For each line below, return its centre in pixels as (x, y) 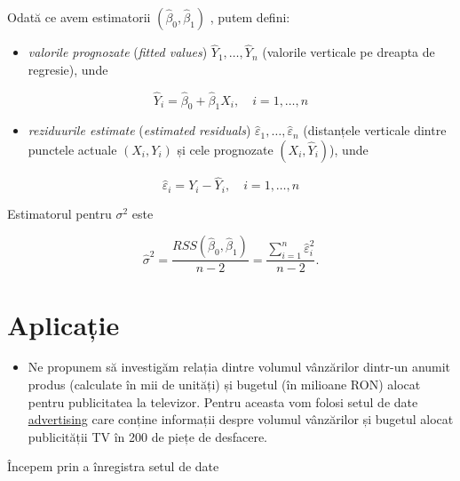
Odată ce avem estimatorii (79, 17)
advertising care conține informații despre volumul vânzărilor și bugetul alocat (241, 419)
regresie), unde (68, 69)
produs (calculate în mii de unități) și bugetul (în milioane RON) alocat (224, 385)
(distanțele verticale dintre (375, 130)
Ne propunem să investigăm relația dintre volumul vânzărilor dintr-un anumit (239, 367)
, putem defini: (250, 17)
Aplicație (63, 324)
